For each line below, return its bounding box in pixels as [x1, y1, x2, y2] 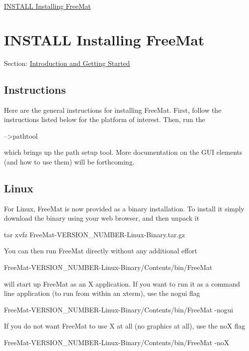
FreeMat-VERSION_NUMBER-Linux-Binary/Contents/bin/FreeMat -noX [4, 337, 229, 348]
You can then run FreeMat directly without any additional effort [4, 246, 197, 256]
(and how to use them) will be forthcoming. [4, 156, 135, 166]
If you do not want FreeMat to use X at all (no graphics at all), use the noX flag [4, 321, 246, 331]
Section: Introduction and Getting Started [4, 58, 130, 68]
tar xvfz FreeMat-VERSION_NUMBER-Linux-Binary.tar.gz [4, 229, 185, 239]
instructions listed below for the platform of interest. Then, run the [4, 114, 205, 124]
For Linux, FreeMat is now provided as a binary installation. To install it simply [4, 203, 245, 213]
